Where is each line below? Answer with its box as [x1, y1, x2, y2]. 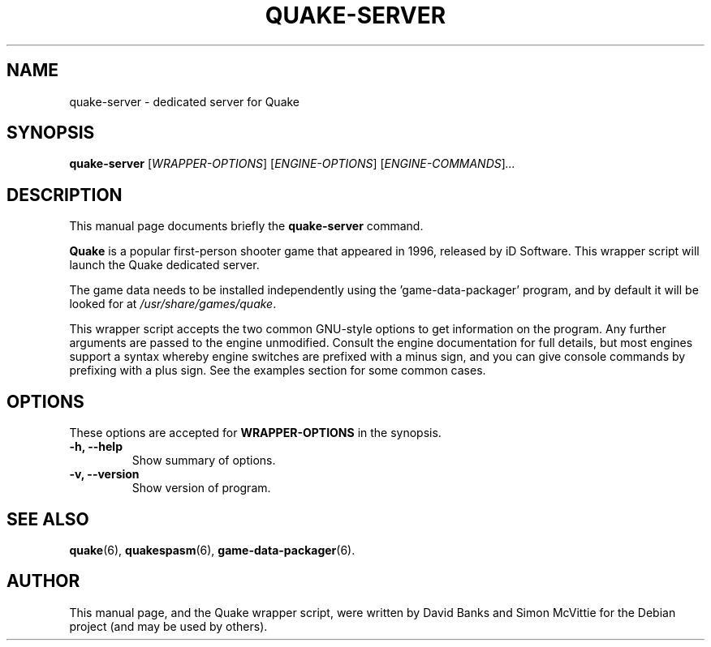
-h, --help [69, 439, 123, 454]
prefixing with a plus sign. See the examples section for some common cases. [69, 363, 486, 378]
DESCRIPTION [6, 184, 123, 205]
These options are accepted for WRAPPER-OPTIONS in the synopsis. [69, 426, 442, 440]
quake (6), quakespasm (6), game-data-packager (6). [69, 542, 355, 557]
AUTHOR [6, 571, 80, 592]
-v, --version [69, 467, 140, 482]
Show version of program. [131, 481, 271, 495]
